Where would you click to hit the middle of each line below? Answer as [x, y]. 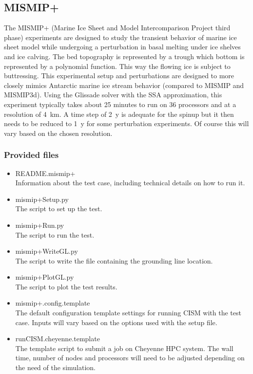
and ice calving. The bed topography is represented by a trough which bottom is [124, 56]
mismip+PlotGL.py [45, 277]
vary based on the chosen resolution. [58, 133]
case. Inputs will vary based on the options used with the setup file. [116, 322]
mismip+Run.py [40, 225]
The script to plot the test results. [66, 286]
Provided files [31, 155]
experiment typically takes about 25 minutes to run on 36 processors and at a [120, 104]
